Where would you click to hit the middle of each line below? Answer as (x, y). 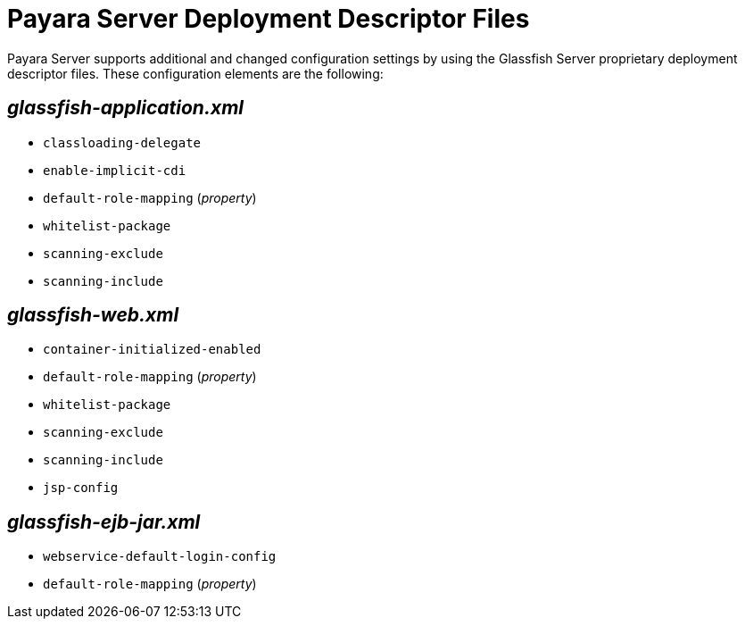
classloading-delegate (122, 142)
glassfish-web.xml (93, 315)
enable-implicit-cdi (115, 170)
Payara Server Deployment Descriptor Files (269, 19)
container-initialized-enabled (152, 350)
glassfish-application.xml (125, 108)
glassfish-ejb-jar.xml (104, 522)
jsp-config (81, 488)
